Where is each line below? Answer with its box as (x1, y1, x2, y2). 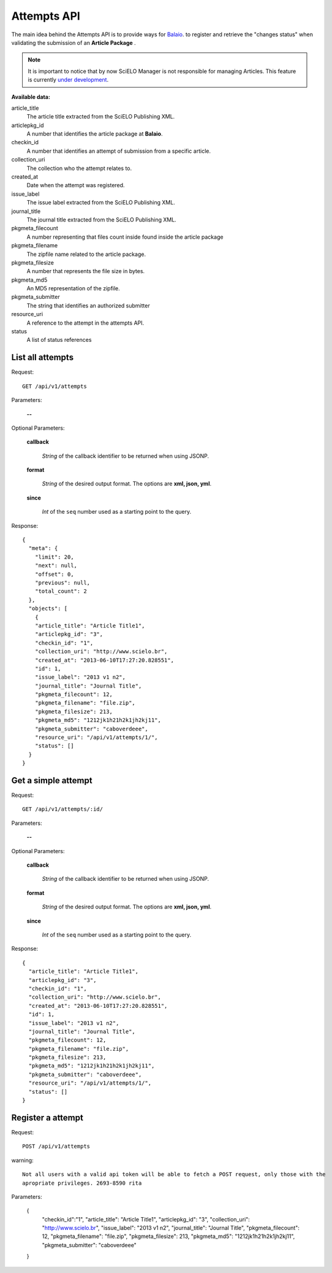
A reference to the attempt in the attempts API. (26, 319, 145, 327)
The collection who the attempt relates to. (26, 164, 132, 172)
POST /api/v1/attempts (22, 1143, 91, 1150)
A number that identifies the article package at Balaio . (26, 130, 163, 137)
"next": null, (34, 562, 78, 569)
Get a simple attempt (11, 775, 92, 786)
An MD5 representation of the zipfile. (26, 285, 121, 292)
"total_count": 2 (34, 588, 87, 595)
